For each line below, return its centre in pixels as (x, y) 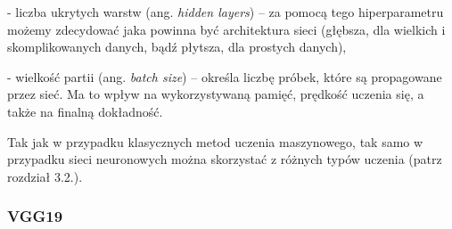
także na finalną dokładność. (85, 111)
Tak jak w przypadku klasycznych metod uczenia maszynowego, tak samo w (215, 141)
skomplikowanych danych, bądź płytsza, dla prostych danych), (177, 47)
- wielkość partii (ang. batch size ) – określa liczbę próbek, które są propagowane (225, 76)
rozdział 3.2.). (45, 176)
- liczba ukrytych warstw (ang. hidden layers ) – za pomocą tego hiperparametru (226, 12)
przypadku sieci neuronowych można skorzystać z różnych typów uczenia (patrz (225, 159)
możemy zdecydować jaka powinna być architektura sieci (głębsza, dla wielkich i (226, 29)
